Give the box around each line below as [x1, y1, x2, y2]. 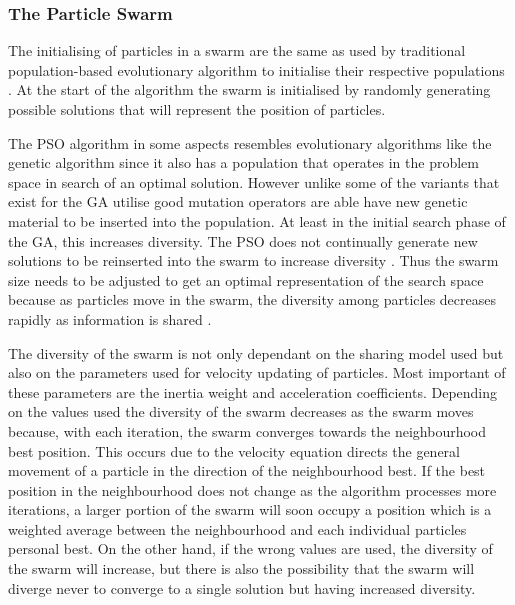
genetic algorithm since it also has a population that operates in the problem [8, 152, 479, 173]
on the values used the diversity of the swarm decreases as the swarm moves [8, 401, 474, 422]
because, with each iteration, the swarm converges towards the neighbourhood [8, 420, 487, 441]
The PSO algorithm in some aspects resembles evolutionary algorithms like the [8, 132, 492, 153]
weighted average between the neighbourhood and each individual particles [8, 518, 467, 539]
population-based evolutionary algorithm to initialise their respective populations [8, 59, 505, 80]
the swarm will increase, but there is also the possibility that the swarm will [8, 558, 475, 579]
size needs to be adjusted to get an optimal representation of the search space [8, 269, 484, 290]
